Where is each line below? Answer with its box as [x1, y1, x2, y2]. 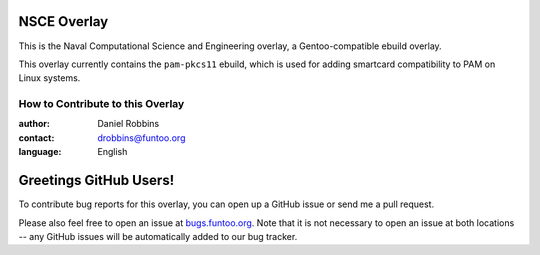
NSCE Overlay [18, 13, 109, 30]
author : [18, 118, 50, 130]
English [97, 146, 128, 158]
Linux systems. [18, 72, 81, 84]
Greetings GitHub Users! [18, 172, 175, 189]
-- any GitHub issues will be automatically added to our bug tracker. [18, 230, 298, 242]
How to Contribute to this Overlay [18, 97, 185, 111]
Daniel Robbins [97, 118, 160, 130]
